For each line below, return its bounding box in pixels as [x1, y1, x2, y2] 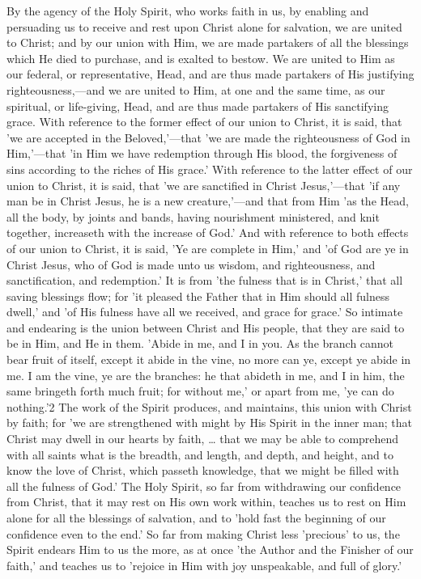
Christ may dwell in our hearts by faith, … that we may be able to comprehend [6, 430, 399, 447]
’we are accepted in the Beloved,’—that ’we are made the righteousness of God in [6, 129, 410, 146]
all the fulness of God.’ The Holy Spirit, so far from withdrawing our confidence [6, 477, 402, 494]
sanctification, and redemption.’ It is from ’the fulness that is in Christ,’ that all [6, 272, 403, 289]
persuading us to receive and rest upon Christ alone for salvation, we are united [6, 18, 402, 35]
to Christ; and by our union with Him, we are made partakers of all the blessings [6, 34, 409, 51]
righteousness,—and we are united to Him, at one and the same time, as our [6, 81, 385, 98]
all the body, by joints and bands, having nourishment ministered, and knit [6, 208, 380, 225]
